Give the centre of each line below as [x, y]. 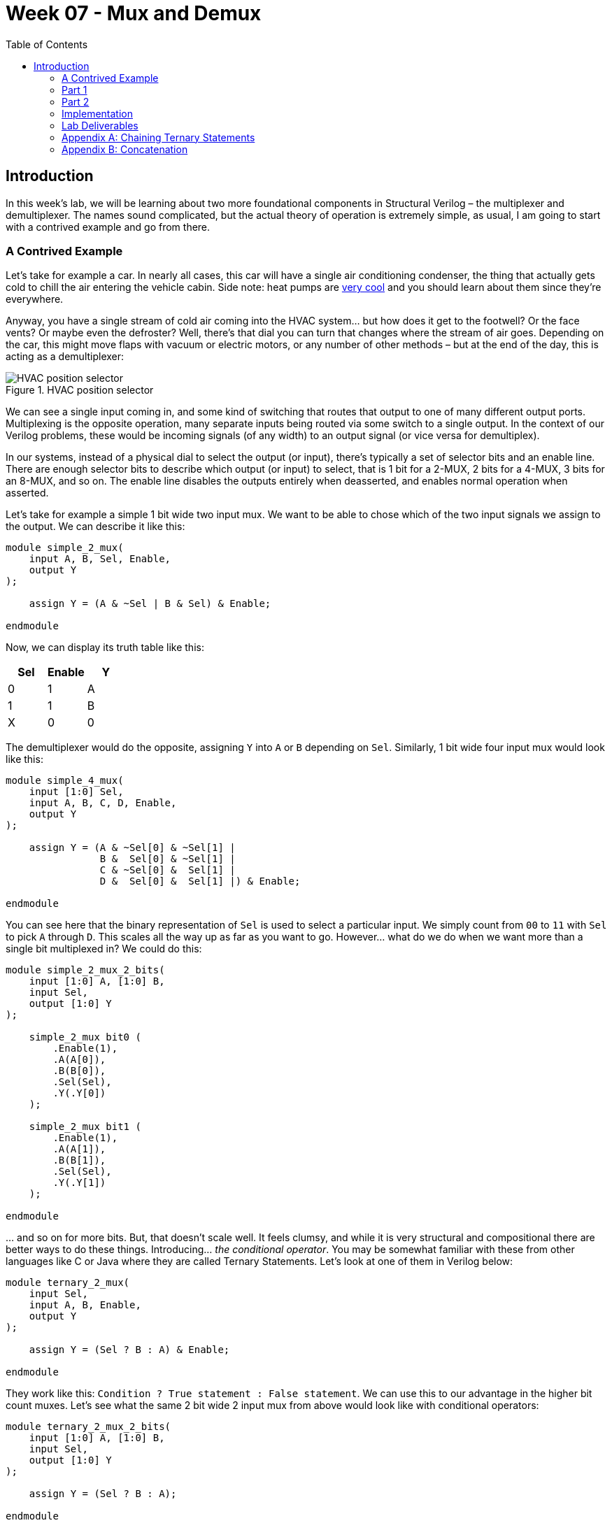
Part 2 [76, 101]
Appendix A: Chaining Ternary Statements [158, 137]
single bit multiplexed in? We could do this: [104, 949]
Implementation [97, 113]
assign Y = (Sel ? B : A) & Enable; [129, 1350]
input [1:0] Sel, [76, 792]
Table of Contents [47, 44]
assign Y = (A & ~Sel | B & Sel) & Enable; [150, 604]
